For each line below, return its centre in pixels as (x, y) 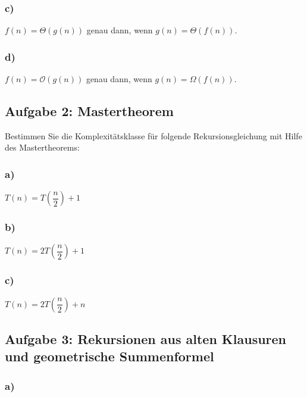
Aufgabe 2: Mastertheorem (89, 111)
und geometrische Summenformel (109, 356)
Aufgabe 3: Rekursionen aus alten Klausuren (146, 339)
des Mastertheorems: (42, 147)
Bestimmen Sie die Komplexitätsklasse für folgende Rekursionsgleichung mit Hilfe (153, 135)
